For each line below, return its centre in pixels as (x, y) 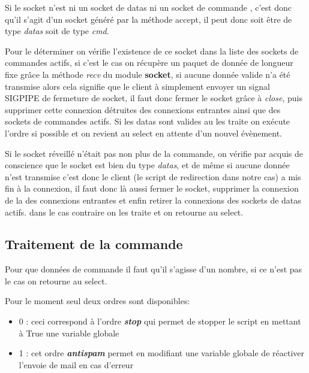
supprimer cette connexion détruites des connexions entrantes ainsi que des (143, 109)
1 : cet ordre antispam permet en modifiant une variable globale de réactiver (161, 353)
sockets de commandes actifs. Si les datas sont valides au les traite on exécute (148, 121)
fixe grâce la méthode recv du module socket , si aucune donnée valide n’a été (148, 74)
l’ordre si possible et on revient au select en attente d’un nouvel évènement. (143, 133)
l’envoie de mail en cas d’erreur (76, 364)
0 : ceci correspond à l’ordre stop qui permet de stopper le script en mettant (160, 321)
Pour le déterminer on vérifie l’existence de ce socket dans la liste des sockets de (152, 51)
